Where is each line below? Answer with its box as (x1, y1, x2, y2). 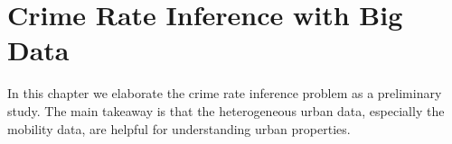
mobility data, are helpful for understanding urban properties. (7, 119, 351, 138)
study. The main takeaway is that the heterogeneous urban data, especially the (7, 101, 445, 120)
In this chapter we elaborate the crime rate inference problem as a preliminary (7, 84, 442, 103)
